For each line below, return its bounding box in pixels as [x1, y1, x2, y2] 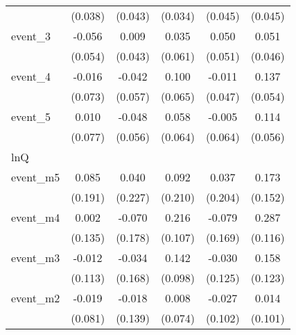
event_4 [11, 68, 51, 84]
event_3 [11, 28, 51, 44]
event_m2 [11, 290, 60, 306]
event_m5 [11, 169, 60, 185]
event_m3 [11, 250, 60, 265]
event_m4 [11, 209, 60, 225]
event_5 [11, 108, 51, 124]
